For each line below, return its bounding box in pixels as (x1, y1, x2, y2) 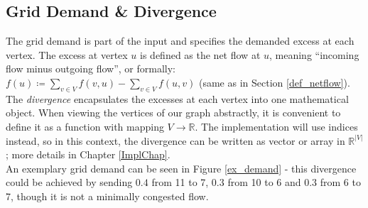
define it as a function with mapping (6, 119, 164, 133)
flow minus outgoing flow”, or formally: (6, 61, 175, 76)
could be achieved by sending (6, 175, 133, 190)
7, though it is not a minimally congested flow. (6, 188, 209, 203)
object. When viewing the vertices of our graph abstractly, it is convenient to (6, 105, 341, 120)
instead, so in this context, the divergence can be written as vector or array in (6, 133, 345, 148)
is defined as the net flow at (140, 47, 261, 62)
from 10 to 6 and (227, 175, 301, 190)
